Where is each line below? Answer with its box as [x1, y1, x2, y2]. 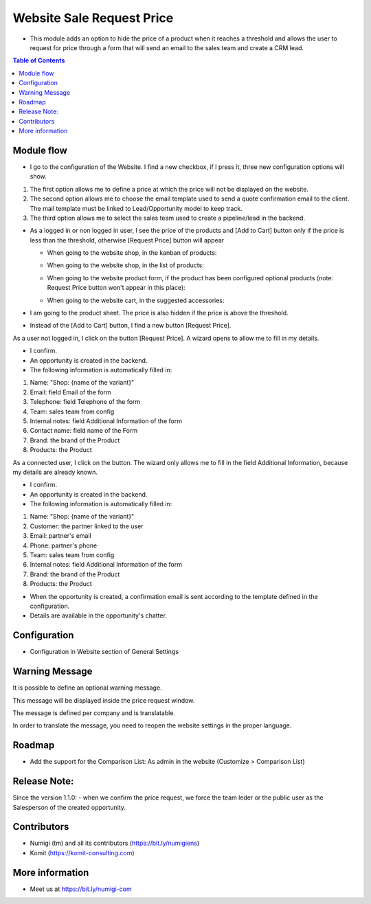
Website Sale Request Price [12, 10, 174, 25]
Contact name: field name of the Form [30, 427, 137, 435]
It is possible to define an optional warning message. [12, 683, 162, 692]
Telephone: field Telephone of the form [30, 398, 141, 406]
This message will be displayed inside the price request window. [12, 696, 195, 704]
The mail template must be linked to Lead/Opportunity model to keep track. [30, 204, 243, 212]
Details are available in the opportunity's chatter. [30, 611, 168, 620]
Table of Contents [12, 56, 65, 65]
